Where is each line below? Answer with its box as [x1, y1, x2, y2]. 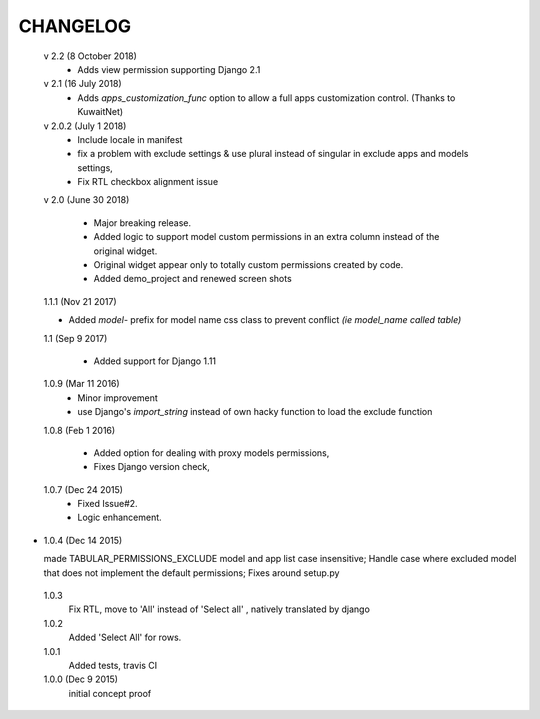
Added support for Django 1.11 [93, 355, 217, 367]
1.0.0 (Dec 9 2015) [43, 673, 119, 685]
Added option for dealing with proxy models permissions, [93, 446, 330, 459]
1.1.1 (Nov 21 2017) [43, 295, 117, 307]
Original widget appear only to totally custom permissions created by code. [93, 259, 404, 271]
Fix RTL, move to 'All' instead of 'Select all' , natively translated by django [68, 603, 370, 615]
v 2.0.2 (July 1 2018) [43, 120, 127, 132]
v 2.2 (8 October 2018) [43, 50, 137, 62]
